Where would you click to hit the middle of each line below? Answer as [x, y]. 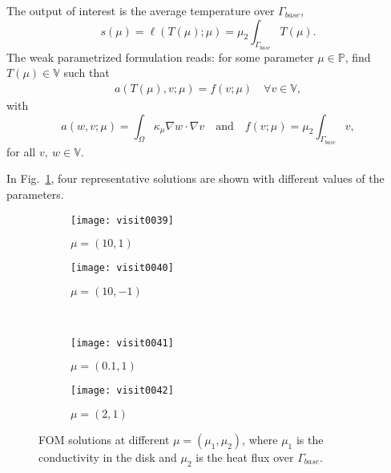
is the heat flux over [245, 457]
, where [260, 439]
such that [87, 73]
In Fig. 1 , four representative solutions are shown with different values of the [195, 178]
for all [21, 151]
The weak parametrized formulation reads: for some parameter [160, 57]
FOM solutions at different [104, 439]
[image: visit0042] [122, 391]
